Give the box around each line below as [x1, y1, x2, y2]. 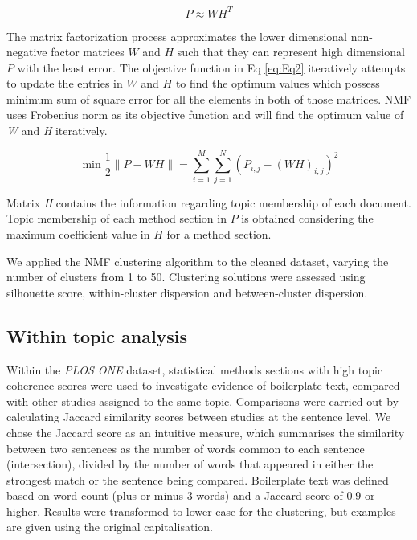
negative [6, 43, 47, 60]
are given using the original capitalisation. [6, 518, 213, 535]
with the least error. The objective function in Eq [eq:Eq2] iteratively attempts [17, 59, 406, 76]
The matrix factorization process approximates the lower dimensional [6, 27, 347, 44]
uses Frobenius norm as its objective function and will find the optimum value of [6, 106, 404, 123]
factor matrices [51, 43, 125, 60]
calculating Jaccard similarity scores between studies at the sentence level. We [6, 408, 391, 425]
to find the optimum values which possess [175, 75, 380, 92]
